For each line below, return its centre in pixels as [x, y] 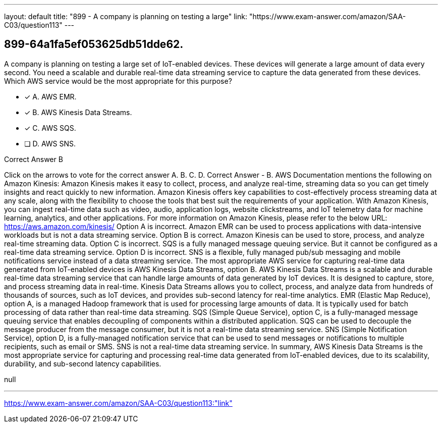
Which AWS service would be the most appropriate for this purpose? [118, 81]
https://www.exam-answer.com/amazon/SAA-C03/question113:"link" [118, 403]
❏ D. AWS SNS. [50, 143]
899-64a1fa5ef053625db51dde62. [94, 44]
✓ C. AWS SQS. [50, 128]
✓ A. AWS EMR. [50, 96]
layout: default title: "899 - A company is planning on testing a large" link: [126, 16]
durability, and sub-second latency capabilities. [83, 363]
